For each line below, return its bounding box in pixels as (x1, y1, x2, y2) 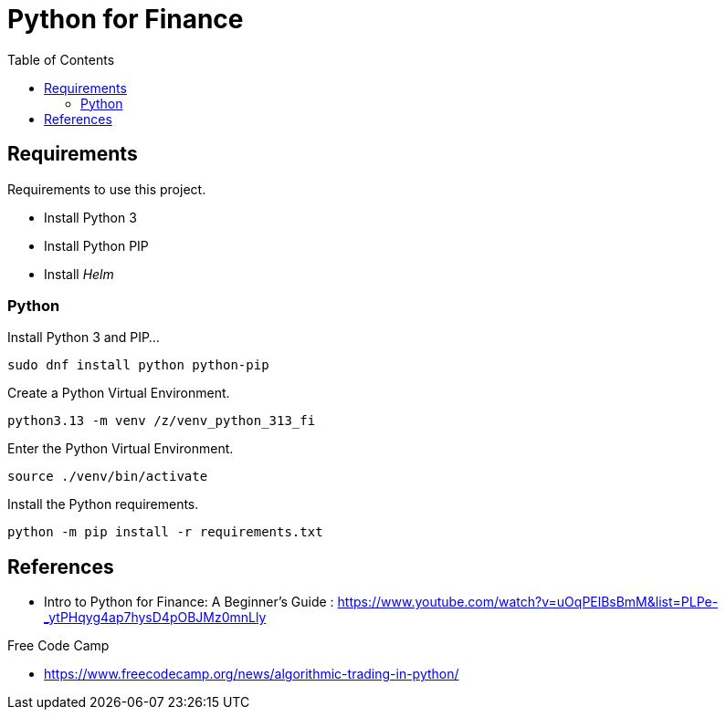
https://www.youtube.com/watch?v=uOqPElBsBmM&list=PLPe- (337, 594, 719, 610)
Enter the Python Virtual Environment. (7, 441, 234, 457)
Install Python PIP (44, 237, 149, 254)
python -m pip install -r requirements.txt (7, 525, 323, 540)
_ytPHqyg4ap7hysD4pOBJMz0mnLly (44, 609, 267, 626)
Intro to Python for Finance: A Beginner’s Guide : (44, 594, 334, 610)
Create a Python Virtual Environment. (7, 385, 230, 401)
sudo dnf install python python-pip (7, 358, 269, 373)
